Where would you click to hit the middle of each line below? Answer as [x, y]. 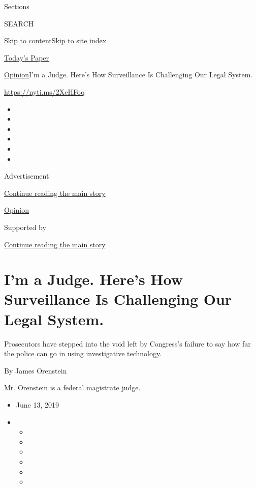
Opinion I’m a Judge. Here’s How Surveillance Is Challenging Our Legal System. [129, 75]
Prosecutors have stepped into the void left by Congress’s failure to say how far [127, 343]
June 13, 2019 [37, 404]
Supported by [25, 227]
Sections [17, 6]
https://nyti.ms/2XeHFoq [44, 91]
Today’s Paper [27, 57]
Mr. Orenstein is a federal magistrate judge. [72, 387]
